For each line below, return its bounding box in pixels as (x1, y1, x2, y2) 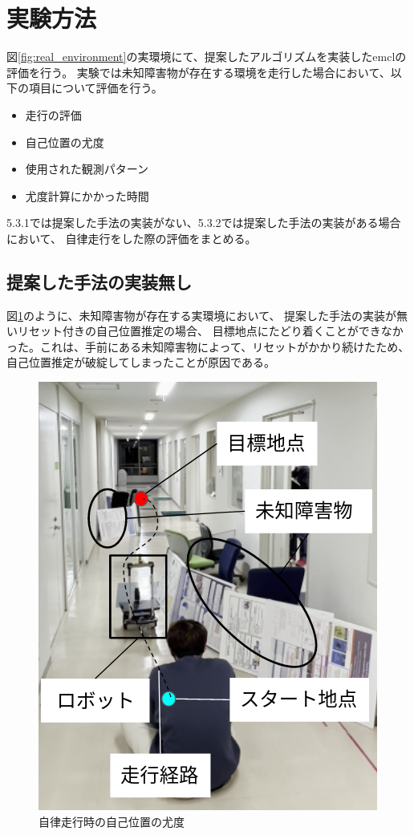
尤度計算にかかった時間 (25, 187, 149, 204)
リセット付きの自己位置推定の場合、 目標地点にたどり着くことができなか (17, 322, 404, 339)
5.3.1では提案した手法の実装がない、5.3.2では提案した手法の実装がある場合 (6, 214, 401, 231)
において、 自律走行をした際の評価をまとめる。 (6, 229, 257, 246)
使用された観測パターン (25, 160, 149, 177)
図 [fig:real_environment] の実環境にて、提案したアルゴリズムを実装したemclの (6, 48, 407, 65)
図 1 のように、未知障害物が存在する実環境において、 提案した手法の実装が (6, 306, 397, 323)
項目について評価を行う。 (28, 79, 163, 96)
